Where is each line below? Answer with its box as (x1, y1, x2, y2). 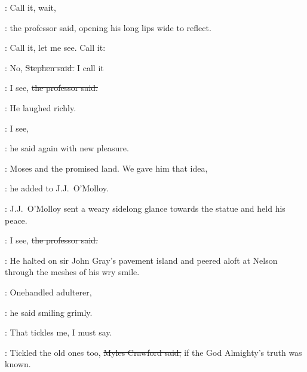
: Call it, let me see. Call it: (5, 41, 106, 54)
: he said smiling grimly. (5, 306, 93, 318)
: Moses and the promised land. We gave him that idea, (5, 161, 208, 174)
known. (5, 358, 31, 370)
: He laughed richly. (5, 101, 76, 114)
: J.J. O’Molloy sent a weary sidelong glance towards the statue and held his (5, 202, 285, 214)
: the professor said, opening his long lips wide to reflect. (5, 21, 211, 33)
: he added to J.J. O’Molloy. (5, 182, 109, 194)
